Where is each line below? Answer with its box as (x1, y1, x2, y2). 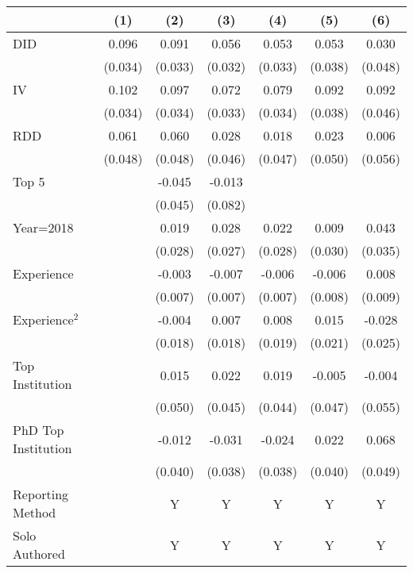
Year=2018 (13, 218, 74, 237)
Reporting (13, 485, 69, 503)
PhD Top (13, 421, 64, 439)
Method (13, 503, 56, 521)
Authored (13, 544, 65, 563)
